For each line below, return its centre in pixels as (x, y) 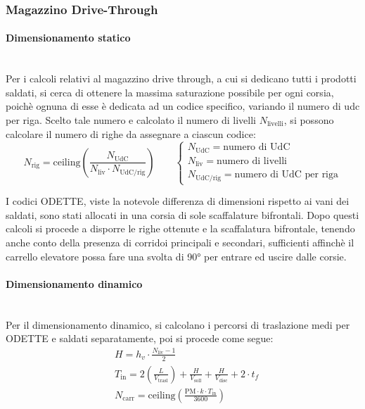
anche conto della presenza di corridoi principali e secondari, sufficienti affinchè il (180, 242)
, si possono (309, 120)
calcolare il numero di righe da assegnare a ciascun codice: (131, 133)
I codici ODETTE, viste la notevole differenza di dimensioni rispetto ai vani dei (178, 201)
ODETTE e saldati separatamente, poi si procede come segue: (140, 338)
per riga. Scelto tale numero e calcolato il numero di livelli (131, 120)
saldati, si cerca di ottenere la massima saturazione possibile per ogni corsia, (170, 92)
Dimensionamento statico (68, 38)
